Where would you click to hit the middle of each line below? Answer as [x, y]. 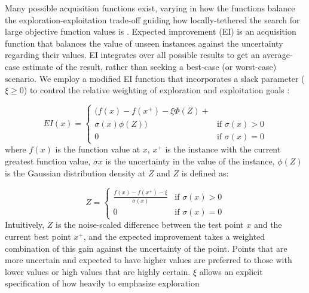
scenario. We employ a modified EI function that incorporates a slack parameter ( [155, 78]
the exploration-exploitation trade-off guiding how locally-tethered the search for [152, 19]
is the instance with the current [223, 149]
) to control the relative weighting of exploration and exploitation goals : [157, 90]
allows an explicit [231, 271]
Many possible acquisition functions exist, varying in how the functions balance [150, 8]
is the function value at [98, 149]
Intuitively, [25, 225]
